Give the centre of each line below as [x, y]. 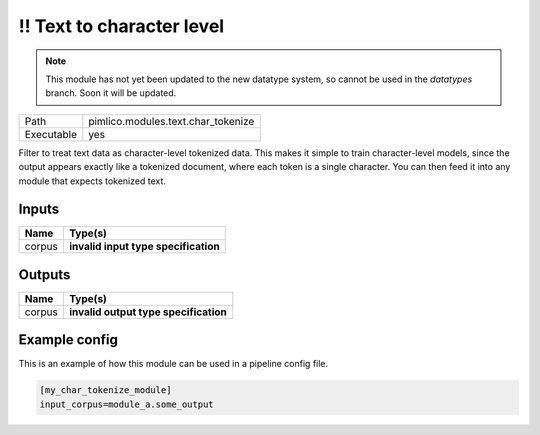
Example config [68, 340]
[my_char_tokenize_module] [105, 390]
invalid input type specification [144, 247]
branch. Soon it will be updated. [111, 93]
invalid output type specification [147, 312]
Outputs [44, 274]
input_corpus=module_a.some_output [126, 404]
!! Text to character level [121, 26]
